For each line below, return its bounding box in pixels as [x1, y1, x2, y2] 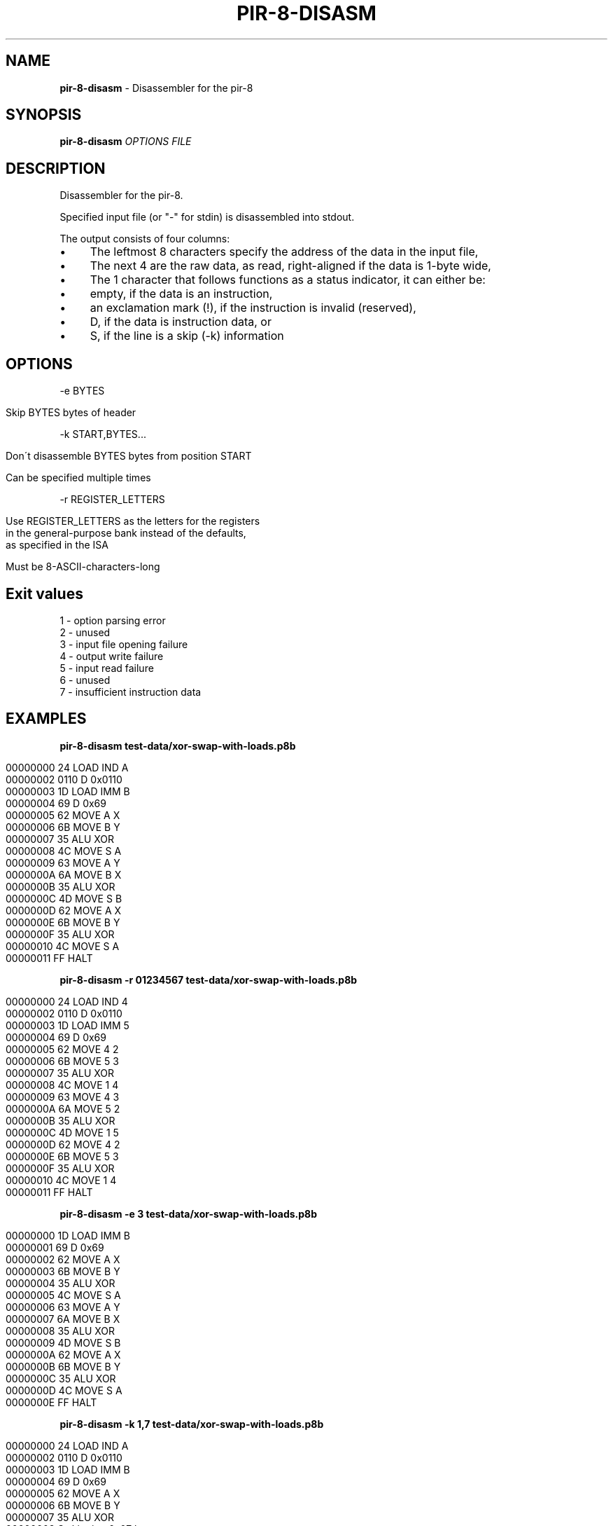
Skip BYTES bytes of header [6, 406, 136, 419]
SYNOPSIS [6, 106, 82, 124]
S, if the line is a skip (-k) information [90, 329, 284, 343]
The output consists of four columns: [59, 233, 230, 245]
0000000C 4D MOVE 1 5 [6, 1126, 119, 1139]
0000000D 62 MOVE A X [6, 904, 122, 916]
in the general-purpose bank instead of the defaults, [6, 527, 246, 539]
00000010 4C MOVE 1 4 [6, 1174, 117, 1186]
